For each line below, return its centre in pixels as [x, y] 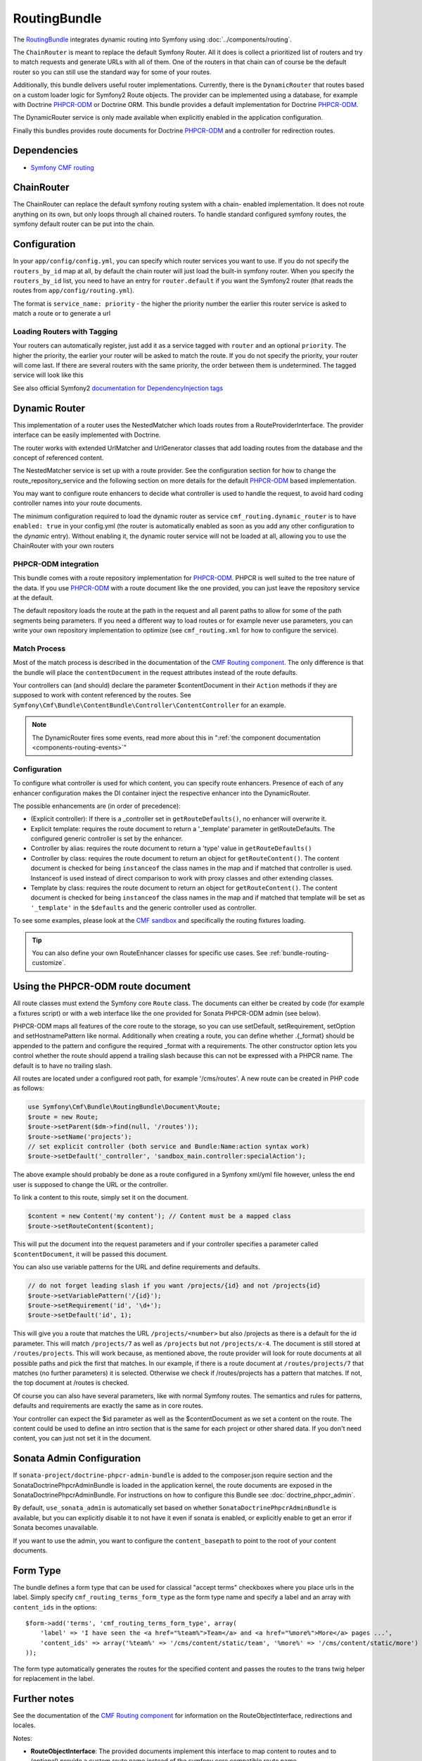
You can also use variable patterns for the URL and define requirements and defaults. [136, 1267]
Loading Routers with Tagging [65, 331]
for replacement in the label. [54, 1678]
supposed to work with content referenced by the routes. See [102, 695]
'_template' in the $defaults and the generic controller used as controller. [143, 907]
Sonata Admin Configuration [77, 1458]
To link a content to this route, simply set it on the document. [101, 1197]
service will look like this [48, 375]
